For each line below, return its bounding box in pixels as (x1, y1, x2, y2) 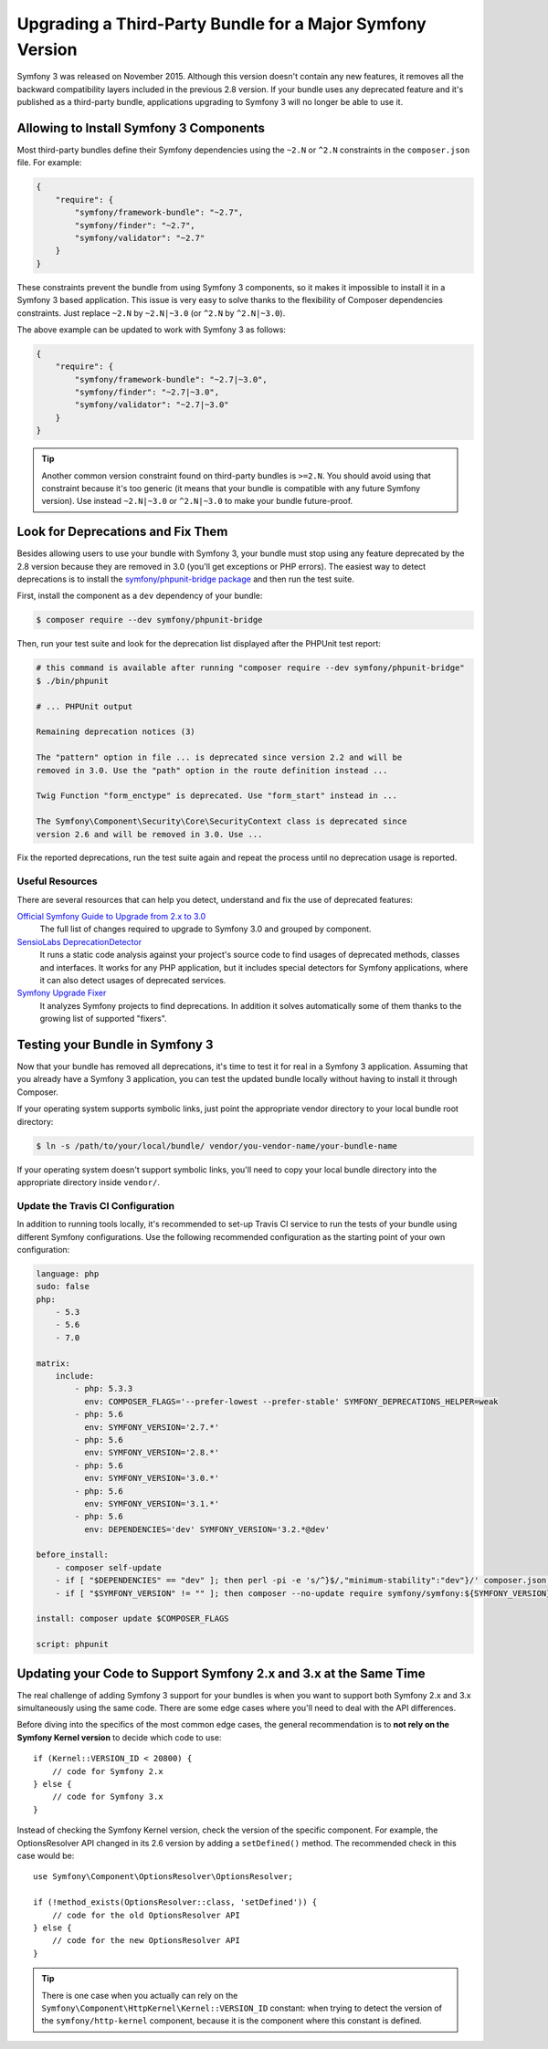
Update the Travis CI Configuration (16, 1199, 175, 1212)
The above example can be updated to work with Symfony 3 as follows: (16, 324, 287, 335)
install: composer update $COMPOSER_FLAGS (36, 1613, 229, 1624)
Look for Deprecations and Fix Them (16, 524, 228, 540)
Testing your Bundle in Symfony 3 (16, 1036, 214, 1052)
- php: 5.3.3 (74, 1383, 133, 1394)
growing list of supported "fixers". (39, 1014, 168, 1024)
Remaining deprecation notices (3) (36, 727, 195, 737)
